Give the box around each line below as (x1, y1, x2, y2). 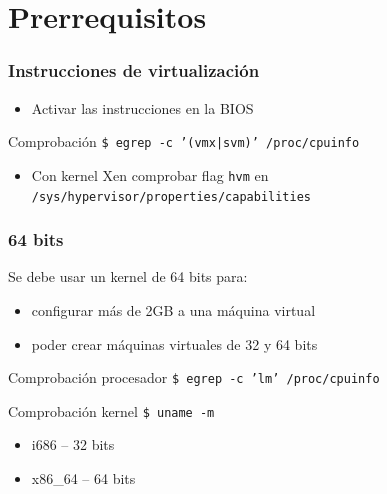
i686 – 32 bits (31, 434, 115, 455)
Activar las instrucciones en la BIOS (31, 97, 254, 118)
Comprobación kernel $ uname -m (8, 400, 215, 421)
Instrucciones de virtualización (8, 58, 260, 83)
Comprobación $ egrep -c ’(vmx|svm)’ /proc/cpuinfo (8, 131, 360, 152)
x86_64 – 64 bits (31, 468, 136, 489)
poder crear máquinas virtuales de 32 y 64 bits (31, 333, 318, 354)
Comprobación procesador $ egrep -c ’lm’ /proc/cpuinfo (8, 367, 380, 388)
